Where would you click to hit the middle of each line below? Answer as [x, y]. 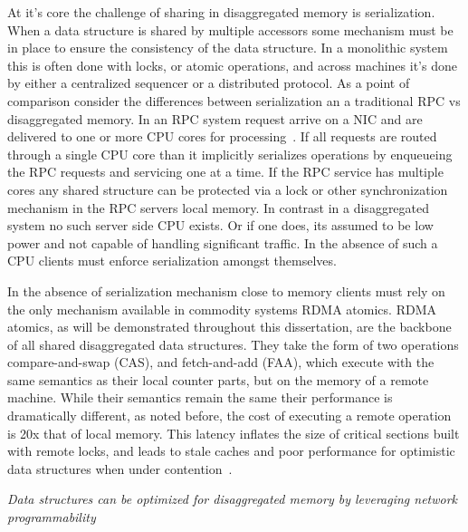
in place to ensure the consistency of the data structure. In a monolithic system [228, 48]
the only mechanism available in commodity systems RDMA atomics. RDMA [222, 309]
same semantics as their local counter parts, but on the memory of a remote [218, 379]
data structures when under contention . [120, 468]
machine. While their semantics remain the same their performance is [200, 397]
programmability [52, 517]
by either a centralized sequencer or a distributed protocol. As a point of [209, 83]
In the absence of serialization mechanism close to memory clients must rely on [226, 290]
